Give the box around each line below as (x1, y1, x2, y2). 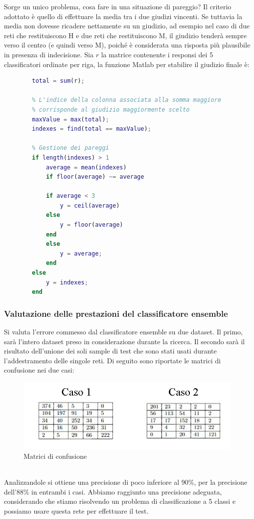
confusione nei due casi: (4, 365, 74, 375)
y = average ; (60, 250, 102, 257)
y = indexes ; (46, 279, 88, 286)
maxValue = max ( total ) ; (32, 116, 109, 123)
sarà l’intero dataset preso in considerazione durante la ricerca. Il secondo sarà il (4, 336, 245, 346)
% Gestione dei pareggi (32, 144, 109, 152)
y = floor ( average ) (60, 221, 123, 229)
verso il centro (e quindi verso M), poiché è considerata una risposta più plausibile (4, 40, 251, 50)
